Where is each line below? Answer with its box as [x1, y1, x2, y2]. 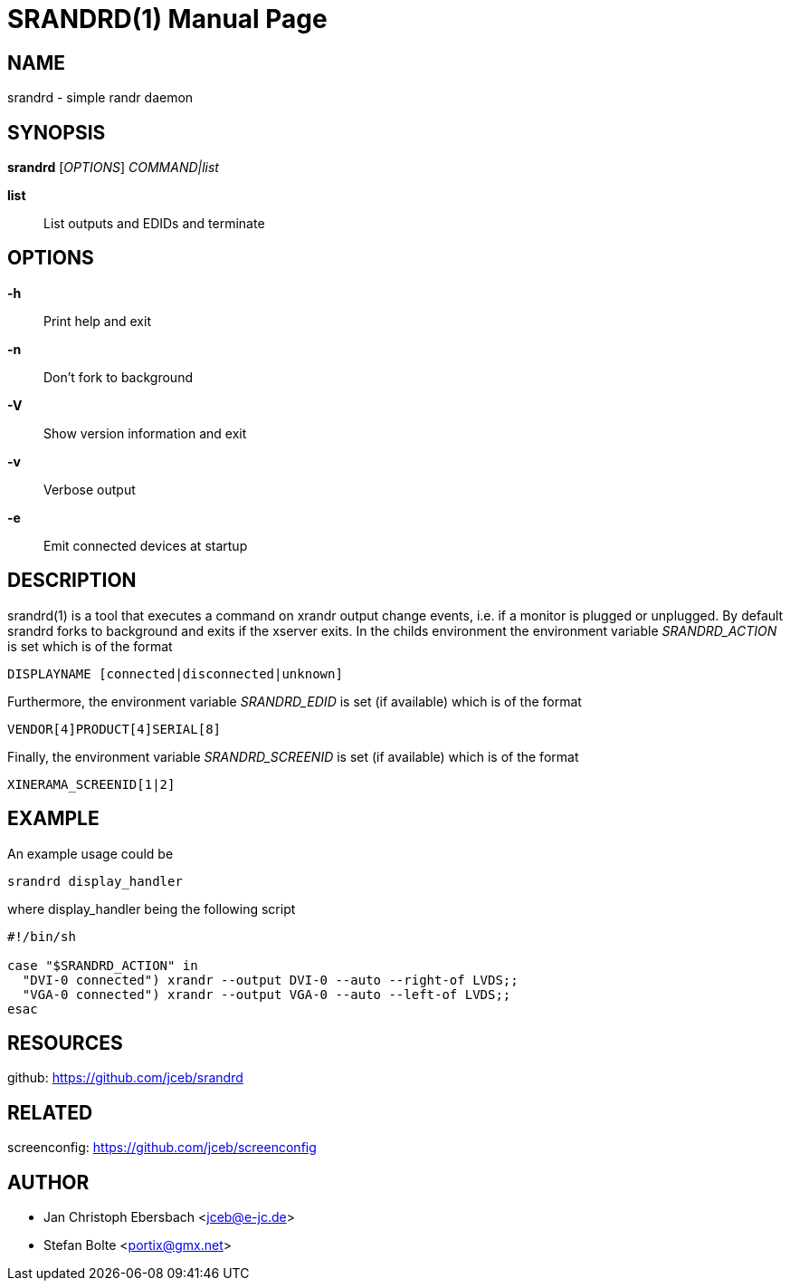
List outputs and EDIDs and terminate [43, 216, 265, 232]
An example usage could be [7, 845, 174, 861]
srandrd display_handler [7, 873, 183, 889]
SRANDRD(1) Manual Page [7, 4, 328, 34]
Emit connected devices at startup [43, 537, 248, 553]
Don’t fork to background [43, 369, 193, 385]
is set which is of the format [7, 638, 173, 654]
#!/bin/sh [7, 928, 76, 944]
